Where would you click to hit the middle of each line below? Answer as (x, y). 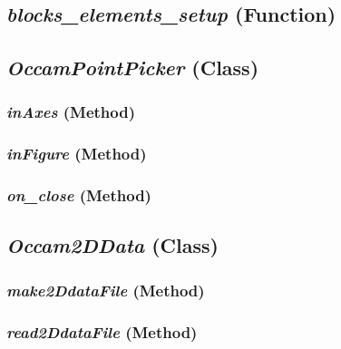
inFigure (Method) (77, 154)
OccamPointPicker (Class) (133, 68)
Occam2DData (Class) (112, 245)
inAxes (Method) (71, 112)
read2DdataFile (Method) (102, 331)
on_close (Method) (79, 195)
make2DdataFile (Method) (106, 290)
